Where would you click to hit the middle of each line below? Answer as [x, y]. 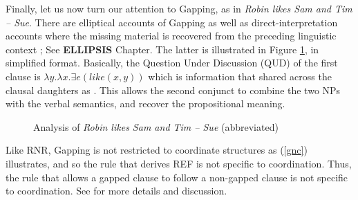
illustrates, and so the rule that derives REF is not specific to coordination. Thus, [179, 163]
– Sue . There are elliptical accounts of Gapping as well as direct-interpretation [172, 22]
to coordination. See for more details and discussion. [116, 191]
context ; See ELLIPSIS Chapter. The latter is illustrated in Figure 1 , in [162, 49]
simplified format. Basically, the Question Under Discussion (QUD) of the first [172, 63]
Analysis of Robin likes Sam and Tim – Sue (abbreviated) [156, 126]
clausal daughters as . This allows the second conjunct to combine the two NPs [173, 90]
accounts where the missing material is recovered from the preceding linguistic [171, 36]
